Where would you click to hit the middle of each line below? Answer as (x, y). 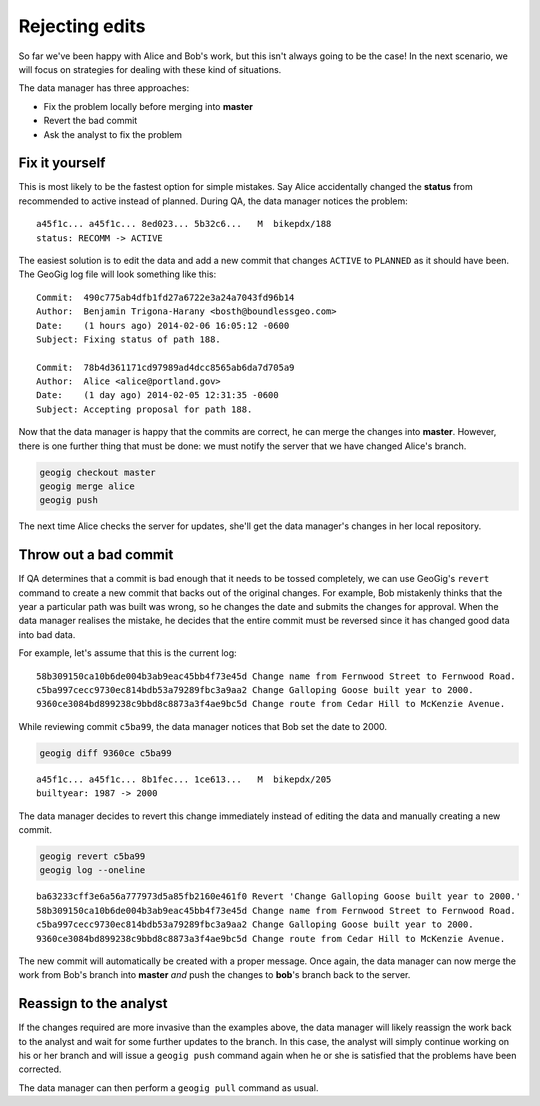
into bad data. (47, 634)
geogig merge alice (87, 486)
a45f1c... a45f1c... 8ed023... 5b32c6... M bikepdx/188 (184, 224)
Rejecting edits (82, 26)
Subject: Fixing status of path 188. (129, 339)
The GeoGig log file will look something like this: (117, 274)
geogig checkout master (98, 472)
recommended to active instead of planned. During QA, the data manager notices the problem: (213, 201)
